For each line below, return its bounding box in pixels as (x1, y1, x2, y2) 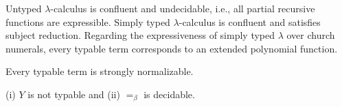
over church (286, 28, 335, 42)
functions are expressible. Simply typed (5, 14, 170, 29)
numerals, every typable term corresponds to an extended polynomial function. (5, 41, 338, 55)
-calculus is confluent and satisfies (179, 14, 321, 29)
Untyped (5, 1, 42, 15)
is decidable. (144, 87, 195, 101)
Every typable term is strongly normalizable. (5, 64, 194, 78)
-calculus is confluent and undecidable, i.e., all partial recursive (50, 1, 315, 15)
